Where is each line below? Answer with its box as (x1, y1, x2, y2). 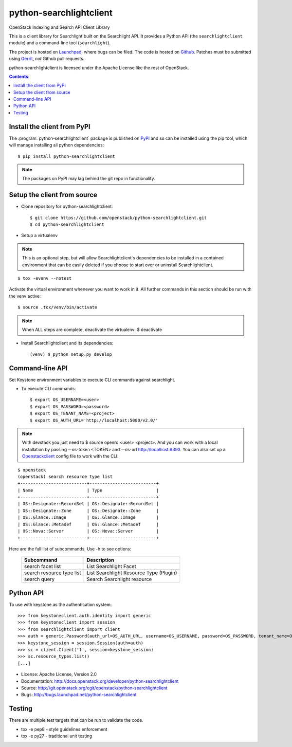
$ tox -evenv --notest (18, 275, 72, 281)
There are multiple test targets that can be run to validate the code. (9, 717, 144, 723)
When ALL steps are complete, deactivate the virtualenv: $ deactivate (22, 327, 162, 332)
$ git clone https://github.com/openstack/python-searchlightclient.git (30, 215, 207, 220)
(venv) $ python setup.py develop (30, 351, 112, 357)
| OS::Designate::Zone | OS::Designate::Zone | (18, 508, 159, 513)
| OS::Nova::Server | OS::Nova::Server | (18, 528, 159, 534)
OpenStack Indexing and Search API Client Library (9, 24, 110, 30)
